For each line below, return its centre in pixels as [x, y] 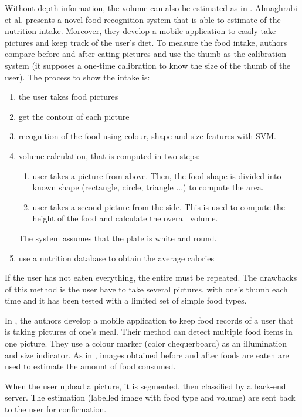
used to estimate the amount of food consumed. [90, 366]
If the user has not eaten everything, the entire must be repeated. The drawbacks [151, 278]
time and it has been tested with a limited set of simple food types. [126, 300]
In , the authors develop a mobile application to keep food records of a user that [149, 320]
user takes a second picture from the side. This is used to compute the [159, 206]
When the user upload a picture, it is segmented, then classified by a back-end [145, 386]
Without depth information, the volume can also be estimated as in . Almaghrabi [151, 8]
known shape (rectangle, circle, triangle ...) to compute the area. [148, 187]
